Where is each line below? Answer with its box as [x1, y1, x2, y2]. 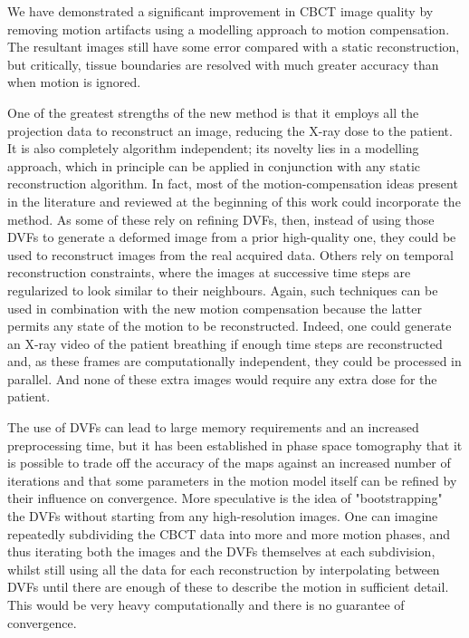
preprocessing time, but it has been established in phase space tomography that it [7, 435, 463, 454]
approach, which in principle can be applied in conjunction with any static [7, 156, 420, 175]
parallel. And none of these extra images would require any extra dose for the [7, 369, 437, 388]
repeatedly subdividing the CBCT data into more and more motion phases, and [7, 524, 451, 543]
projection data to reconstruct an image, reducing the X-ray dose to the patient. [7, 121, 453, 140]
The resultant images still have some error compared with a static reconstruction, [7, 37, 460, 56]
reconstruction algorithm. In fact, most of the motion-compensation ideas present [7, 174, 458, 193]
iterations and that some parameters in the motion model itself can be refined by [7, 470, 457, 489]
